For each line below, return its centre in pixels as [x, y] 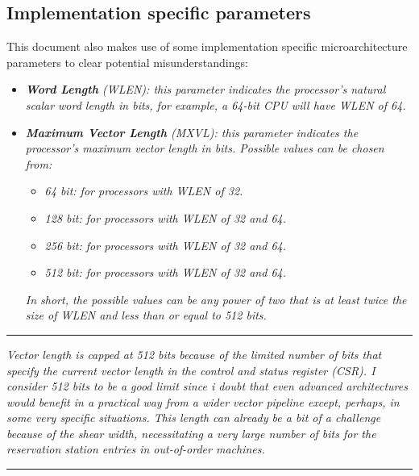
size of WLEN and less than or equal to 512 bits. [146, 315]
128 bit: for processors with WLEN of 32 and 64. [165, 217]
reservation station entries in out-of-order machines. [136, 449]
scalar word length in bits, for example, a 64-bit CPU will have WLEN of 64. [216, 104]
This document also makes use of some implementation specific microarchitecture [207, 46]
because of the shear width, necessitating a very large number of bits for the [191, 433]
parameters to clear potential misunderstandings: [127, 62]
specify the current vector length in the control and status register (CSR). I [191, 370]
